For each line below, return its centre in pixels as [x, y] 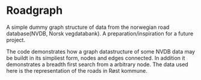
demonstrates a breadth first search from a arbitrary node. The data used [97, 64]
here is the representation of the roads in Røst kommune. [77, 70]
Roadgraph [35, 11]
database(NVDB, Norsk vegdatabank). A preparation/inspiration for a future [100, 33]
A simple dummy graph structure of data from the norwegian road [88, 27]
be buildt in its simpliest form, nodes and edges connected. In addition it [96, 58]
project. [16, 40]
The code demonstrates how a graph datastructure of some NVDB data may [101, 51]
